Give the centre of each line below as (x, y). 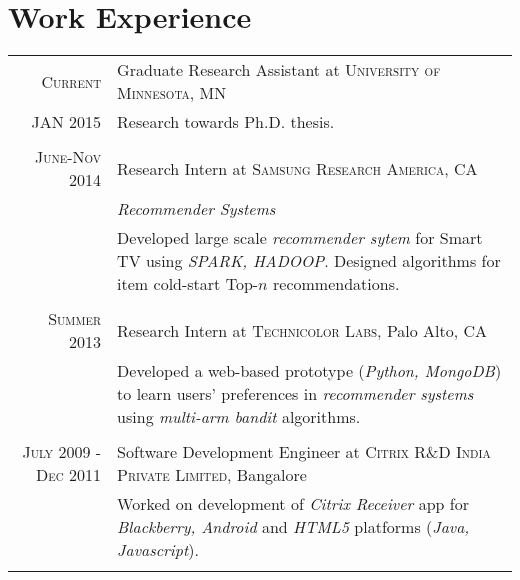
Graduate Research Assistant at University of (279, 70)
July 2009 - (62, 452)
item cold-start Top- (188, 284)
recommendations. (336, 284)
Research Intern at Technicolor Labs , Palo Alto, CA (302, 330)
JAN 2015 (66, 122)
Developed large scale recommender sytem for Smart (300, 238)
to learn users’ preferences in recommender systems (295, 394)
